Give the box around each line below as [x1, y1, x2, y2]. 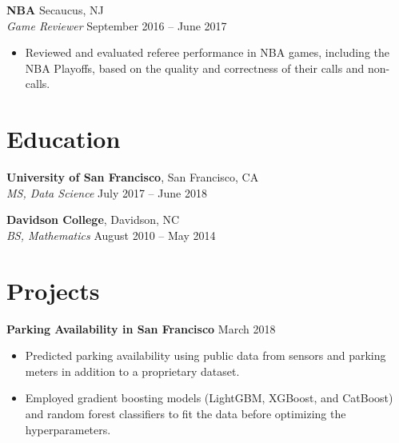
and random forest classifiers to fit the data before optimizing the [25, 405, 346, 421]
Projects [6, 273, 100, 306]
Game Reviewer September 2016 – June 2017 [6, 17, 227, 34]
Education [6, 122, 121, 155]
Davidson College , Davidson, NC [6, 211, 180, 228]
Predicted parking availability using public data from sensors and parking [25, 347, 386, 364]
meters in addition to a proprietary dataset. [25, 362, 240, 379]
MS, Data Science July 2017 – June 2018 [6, 184, 207, 201]
